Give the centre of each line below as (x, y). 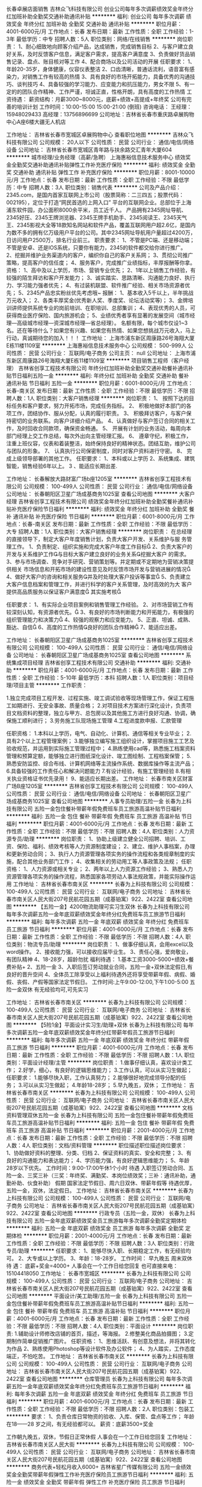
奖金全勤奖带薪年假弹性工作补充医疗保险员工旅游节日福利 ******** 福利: (97, 1474)
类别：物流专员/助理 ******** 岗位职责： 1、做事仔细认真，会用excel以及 (102, 944)
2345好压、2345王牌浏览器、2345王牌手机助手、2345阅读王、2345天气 (97, 218)
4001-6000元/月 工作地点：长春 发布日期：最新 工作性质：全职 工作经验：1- (100, 31)
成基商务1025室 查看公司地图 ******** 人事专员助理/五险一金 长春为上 (99, 801)
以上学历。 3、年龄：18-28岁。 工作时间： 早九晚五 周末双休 (117, 1258)
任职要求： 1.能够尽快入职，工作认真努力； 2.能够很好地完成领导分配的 (94, 1078)
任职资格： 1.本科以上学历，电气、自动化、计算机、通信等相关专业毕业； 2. (99, 733)
